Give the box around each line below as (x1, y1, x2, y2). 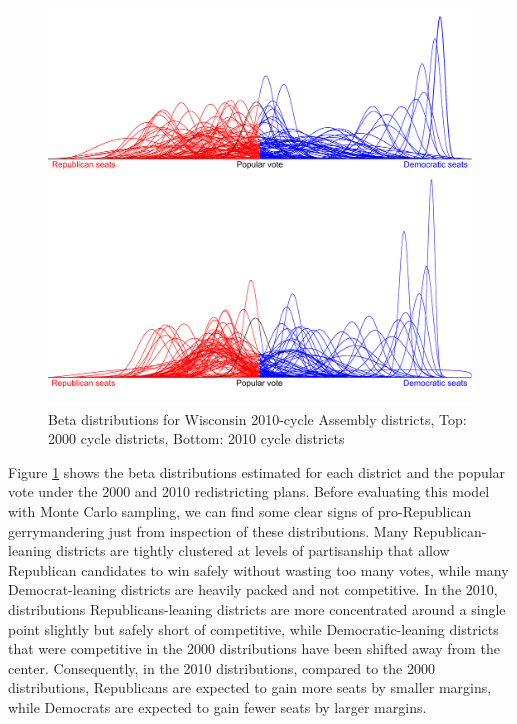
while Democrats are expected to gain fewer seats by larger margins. (8, 696, 427, 717)
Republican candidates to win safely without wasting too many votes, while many (8, 559, 509, 580)
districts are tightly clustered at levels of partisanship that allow (56, 540, 450, 561)
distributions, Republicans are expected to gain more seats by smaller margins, (8, 677, 492, 698)
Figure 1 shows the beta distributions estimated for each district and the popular (8, 461, 506, 482)
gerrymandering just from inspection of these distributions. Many (8, 520, 409, 541)
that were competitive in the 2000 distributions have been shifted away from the (8, 638, 500, 659)
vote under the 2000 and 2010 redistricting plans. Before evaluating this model (8, 481, 490, 502)
